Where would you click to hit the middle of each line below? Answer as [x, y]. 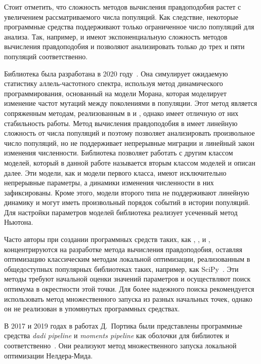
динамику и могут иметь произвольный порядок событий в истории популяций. [127, 202]
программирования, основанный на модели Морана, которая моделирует [115, 93]
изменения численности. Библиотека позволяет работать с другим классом [119, 153]
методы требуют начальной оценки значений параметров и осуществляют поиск [127, 279]
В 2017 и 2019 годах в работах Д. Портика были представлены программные [123, 325]
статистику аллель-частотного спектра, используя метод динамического [114, 83]
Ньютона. [19, 222]
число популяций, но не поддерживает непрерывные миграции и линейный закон [129, 143]
